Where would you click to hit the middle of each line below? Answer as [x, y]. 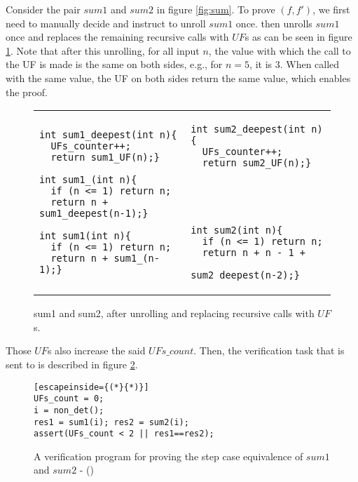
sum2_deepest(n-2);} [245, 275]
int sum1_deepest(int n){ [108, 135]
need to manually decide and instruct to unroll [106, 23]
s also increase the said [96, 350]
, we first [331, 9]
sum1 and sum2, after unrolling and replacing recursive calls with [174, 313]
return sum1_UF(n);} [105, 158]
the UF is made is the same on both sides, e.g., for [114, 64]
